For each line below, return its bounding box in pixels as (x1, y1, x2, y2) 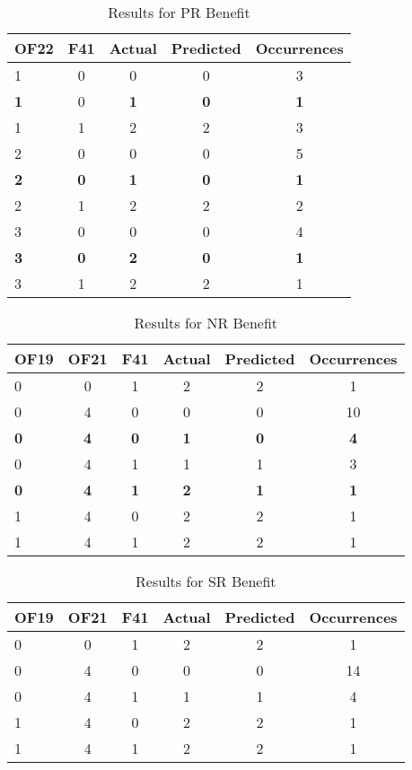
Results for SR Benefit (136, 571, 276, 591)
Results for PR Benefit (108, 2, 250, 22)
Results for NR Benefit (134, 312, 278, 333)
